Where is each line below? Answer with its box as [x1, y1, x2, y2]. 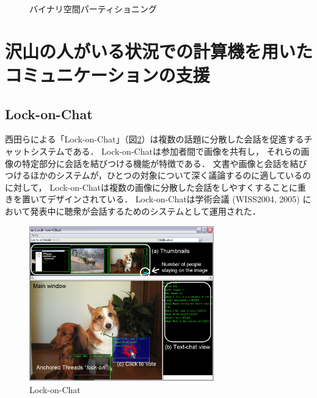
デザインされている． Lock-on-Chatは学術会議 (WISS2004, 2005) [47, 193, 300, 205]
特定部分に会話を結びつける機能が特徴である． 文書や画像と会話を [21, 157, 290, 169]
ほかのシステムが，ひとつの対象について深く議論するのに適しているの [30, 169, 311, 182]
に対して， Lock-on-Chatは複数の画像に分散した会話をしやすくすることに [5, 180, 297, 193]
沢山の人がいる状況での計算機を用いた [5, 38, 313, 63]
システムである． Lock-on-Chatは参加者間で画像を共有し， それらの [30, 144, 301, 157]
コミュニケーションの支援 [5, 62, 210, 87]
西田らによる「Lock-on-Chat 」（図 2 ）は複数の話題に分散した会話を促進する [5, 133, 304, 146]
